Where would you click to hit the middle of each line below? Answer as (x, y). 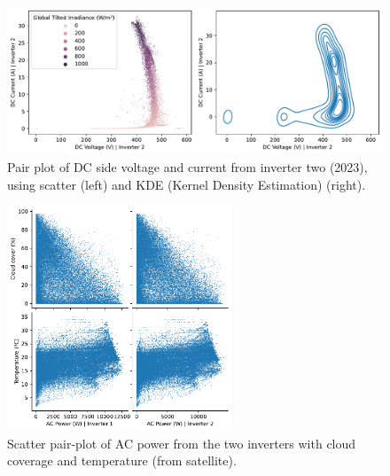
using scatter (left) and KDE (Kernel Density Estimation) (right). (187, 184)
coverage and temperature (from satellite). (122, 460)
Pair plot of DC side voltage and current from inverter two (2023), (187, 167)
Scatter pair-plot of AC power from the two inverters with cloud (182, 443)
